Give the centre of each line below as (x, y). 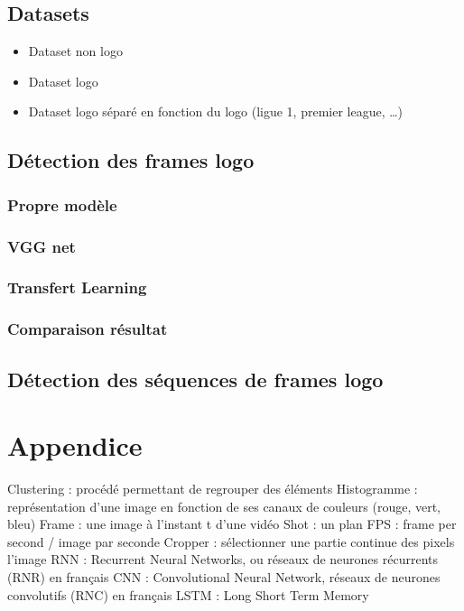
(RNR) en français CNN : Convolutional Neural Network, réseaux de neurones (224, 577)
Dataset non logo (75, 51)
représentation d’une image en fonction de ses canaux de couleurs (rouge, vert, (224, 506)
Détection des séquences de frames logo (195, 379)
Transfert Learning (77, 287)
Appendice (75, 445)
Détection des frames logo (131, 160)
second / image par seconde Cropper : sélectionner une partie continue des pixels (231, 541)
